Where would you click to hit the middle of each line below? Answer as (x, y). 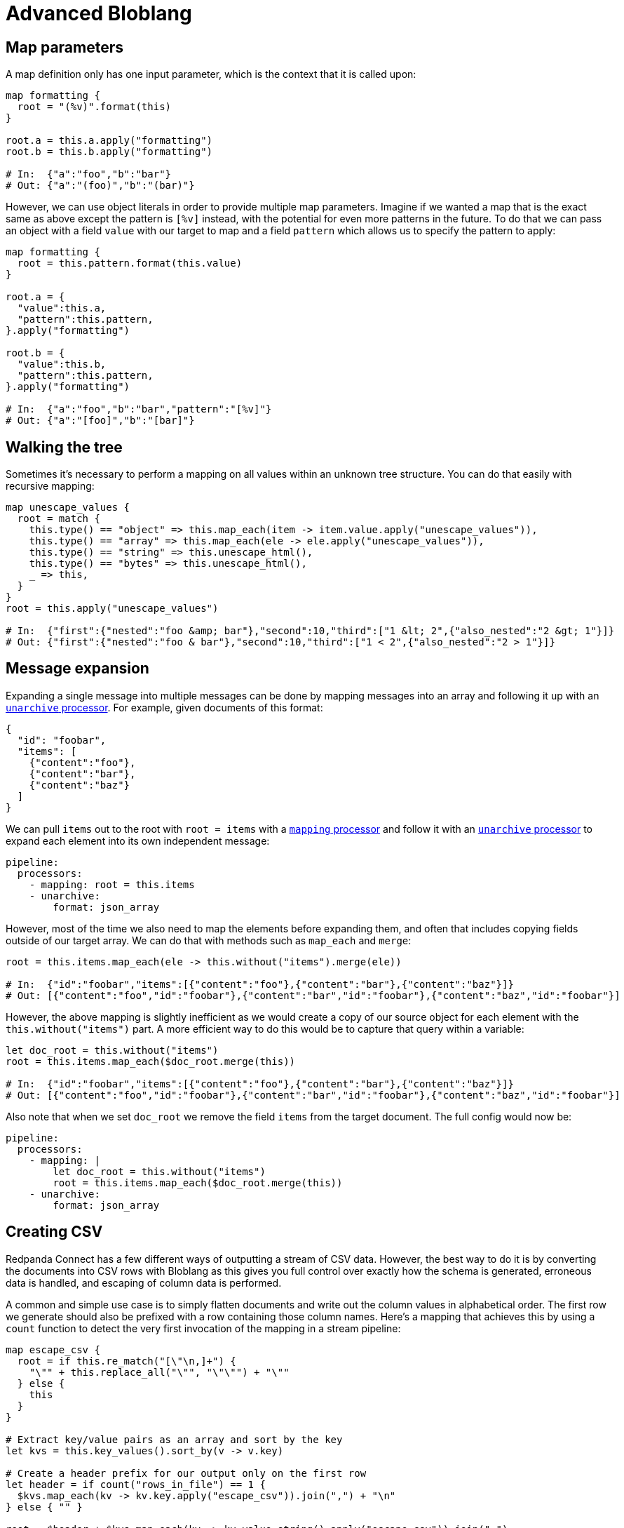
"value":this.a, (62, 308)
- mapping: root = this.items (112, 884)
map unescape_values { (68, 508)
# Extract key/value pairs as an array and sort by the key (174, 1439)
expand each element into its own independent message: (138, 840)
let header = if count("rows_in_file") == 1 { (136, 1484)
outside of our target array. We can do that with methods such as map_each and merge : (209, 940)
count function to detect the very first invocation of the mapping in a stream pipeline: (203, 1328)
